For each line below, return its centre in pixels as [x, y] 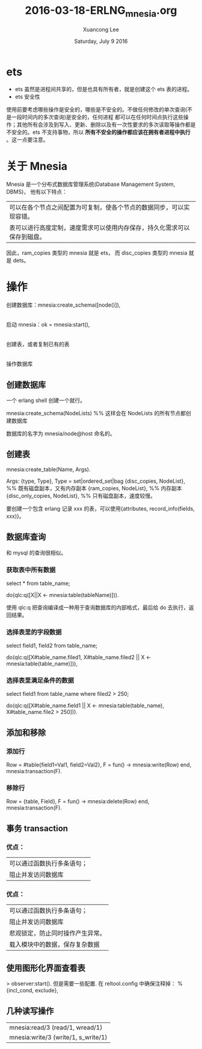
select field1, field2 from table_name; [52, 646]
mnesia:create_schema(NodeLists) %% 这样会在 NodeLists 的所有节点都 [96, 413]
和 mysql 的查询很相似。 [36, 552]
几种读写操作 [30, 1011]
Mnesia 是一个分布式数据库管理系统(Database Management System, [91, 184]
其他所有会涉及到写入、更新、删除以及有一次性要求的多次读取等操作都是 [106, 125]
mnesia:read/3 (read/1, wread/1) [56, 1028]
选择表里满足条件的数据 [40, 681]
